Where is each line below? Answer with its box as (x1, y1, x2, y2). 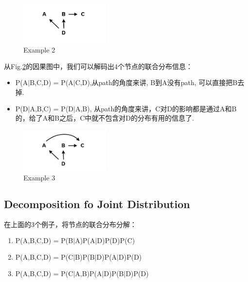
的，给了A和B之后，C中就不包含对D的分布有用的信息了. (15, 113, 194, 123)
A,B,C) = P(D (30, 103, 74, 113)
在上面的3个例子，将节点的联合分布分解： (4, 219, 137, 229)
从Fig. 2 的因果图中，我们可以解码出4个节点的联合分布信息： (4, 61, 193, 71)
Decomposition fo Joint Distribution (4, 196, 190, 211)
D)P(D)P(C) (97, 235, 135, 246)
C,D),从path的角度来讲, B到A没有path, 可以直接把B (75, 77, 238, 88)
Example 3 (23, 173, 55, 183)
